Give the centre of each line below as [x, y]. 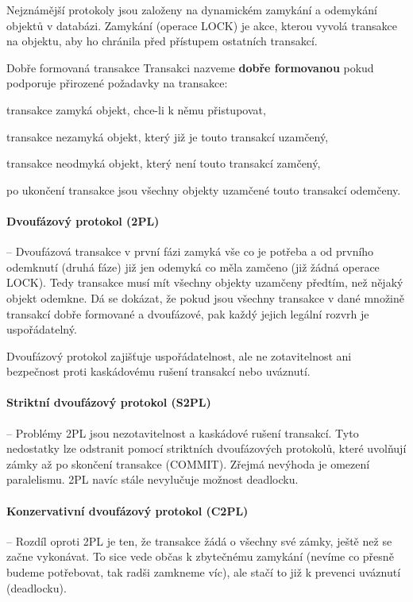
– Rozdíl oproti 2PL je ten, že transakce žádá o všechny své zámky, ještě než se [199, 540]
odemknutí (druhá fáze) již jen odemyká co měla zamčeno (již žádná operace [193, 266]
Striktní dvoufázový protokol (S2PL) [109, 402]
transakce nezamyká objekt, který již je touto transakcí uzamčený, [168, 136]
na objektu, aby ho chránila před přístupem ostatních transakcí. [162, 41]
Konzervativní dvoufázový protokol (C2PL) [127, 510]
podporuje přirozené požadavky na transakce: [117, 83]
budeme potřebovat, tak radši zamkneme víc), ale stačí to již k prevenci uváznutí [204, 572]
